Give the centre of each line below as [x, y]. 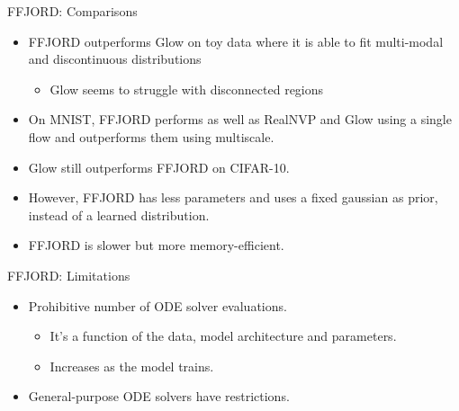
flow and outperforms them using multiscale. [151, 136]
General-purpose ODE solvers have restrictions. [159, 396]
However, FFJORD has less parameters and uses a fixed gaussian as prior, [233, 197]
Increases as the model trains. [132, 366]
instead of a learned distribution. [119, 214]
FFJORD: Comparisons [72, 11]
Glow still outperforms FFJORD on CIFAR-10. [159, 167]
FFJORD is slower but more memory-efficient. [156, 245]
